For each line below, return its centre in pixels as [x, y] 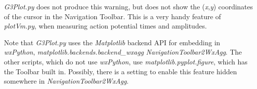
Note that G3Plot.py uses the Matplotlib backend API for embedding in [112, 42]
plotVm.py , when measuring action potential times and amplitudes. [106, 26]
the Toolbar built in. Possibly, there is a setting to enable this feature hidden [121, 71]
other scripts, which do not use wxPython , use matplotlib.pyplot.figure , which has [126, 61]
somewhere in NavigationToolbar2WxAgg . [66, 81]
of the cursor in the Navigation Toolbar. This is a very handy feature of [113, 16]
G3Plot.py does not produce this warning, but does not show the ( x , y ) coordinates [128, 6]
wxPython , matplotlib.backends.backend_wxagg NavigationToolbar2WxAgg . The [123, 52]
